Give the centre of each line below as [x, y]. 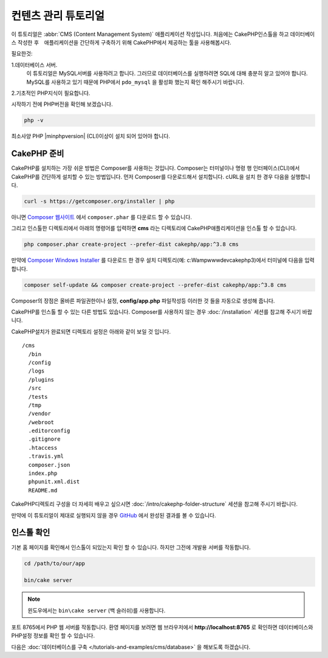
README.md [43, 490]
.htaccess [43, 448]
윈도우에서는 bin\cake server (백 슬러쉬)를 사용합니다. [97, 610]
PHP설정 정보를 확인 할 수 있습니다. [53, 635]
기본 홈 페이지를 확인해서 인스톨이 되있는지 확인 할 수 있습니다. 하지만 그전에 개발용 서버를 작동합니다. [131, 547]
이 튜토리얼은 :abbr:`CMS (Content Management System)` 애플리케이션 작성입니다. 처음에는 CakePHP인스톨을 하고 [150, 34]
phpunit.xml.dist [54, 482]
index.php [43, 474]
